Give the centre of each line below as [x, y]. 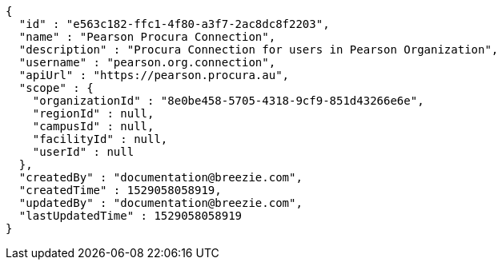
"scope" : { [56, 88]
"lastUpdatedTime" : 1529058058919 [131, 216]
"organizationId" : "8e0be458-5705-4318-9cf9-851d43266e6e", [228, 101]
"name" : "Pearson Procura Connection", [147, 37]
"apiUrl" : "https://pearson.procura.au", [154, 75]
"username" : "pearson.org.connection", [147, 62]
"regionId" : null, [93, 113]
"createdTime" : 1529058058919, [120, 190]
